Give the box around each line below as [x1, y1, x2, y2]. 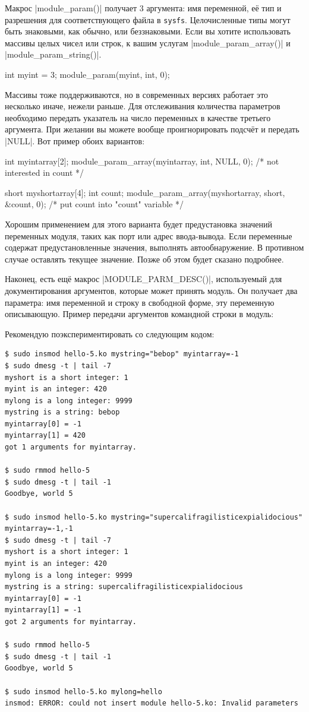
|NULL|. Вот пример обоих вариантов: [5, 135, 145, 147]
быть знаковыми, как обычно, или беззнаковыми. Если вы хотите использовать [5, 25, 291, 37]
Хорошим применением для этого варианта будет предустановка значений [5, 217, 272, 230]
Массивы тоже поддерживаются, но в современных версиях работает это [5, 88, 269, 100]
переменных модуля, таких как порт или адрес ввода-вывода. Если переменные [5, 229, 292, 242]
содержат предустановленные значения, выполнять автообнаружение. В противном [5, 241, 304, 254]
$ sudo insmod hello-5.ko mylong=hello [5, 687, 162, 696]
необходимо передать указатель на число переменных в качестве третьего [5, 111, 271, 124]
